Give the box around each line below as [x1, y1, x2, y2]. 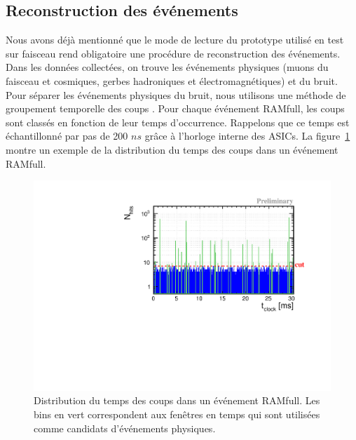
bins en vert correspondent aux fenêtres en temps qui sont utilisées [34, 406, 320, 421]
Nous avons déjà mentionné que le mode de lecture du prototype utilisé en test [6, 32, 344, 47]
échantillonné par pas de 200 [6, 128, 128, 143]
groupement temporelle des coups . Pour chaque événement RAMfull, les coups [6, 101, 345, 116]
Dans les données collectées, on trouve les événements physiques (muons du [6, 60, 329, 74]
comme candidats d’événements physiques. [34, 420, 216, 435]
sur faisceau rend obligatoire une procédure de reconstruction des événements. [6, 46, 341, 60]
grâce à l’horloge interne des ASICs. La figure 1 [144, 128, 350, 143]
